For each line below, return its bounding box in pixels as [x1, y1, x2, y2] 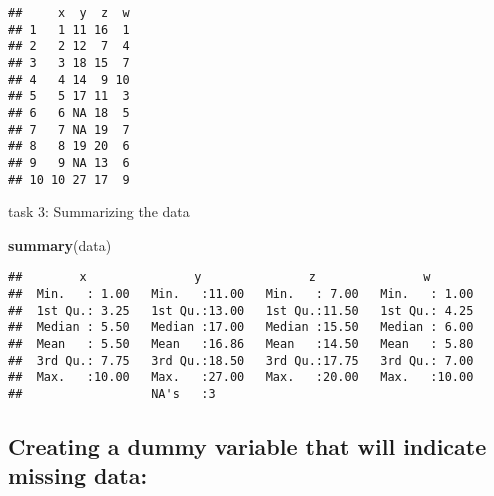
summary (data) [8, 234, 112, 255]
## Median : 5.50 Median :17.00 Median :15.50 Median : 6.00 [8, 320, 474, 335]
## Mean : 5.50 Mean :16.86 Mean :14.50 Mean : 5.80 [8, 337, 474, 352]
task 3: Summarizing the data [8, 201, 190, 222]
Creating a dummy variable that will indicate [8, 431, 487, 462]
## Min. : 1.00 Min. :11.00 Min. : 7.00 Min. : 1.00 [8, 287, 474, 302]
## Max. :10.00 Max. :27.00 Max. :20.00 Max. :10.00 [8, 370, 474, 385]
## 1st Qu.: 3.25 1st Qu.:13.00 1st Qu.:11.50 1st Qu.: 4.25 [8, 303, 474, 318]
